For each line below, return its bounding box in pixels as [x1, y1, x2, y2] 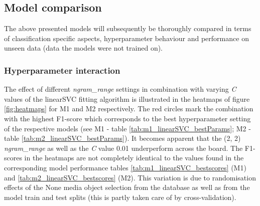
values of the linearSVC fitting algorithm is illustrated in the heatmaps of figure [4, 93, 250, 104]
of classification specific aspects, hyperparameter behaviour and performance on [4, 33, 249, 43]
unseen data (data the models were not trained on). [4, 43, 163, 53]
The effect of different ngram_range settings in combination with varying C [4, 84, 236, 94]
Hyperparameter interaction [4, 64, 120, 76]
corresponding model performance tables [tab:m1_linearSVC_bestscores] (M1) [4, 162, 246, 172]
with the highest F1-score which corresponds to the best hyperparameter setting [4, 113, 251, 123]
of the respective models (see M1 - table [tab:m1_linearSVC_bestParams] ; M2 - [4, 123, 251, 133]
